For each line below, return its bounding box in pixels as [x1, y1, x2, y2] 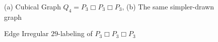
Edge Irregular [4, 28, 49, 39]
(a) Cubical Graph [4, 1, 61, 11]
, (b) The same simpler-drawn [122, 1, 214, 11]
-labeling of [58, 28, 93, 39]
